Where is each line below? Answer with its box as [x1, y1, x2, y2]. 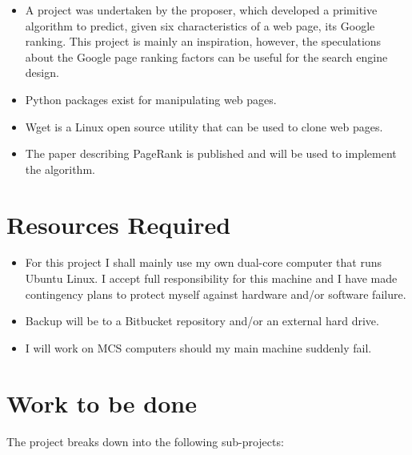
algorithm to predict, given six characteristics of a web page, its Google [25, 17, 375, 34]
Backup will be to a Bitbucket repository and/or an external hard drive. [25, 312, 379, 329]
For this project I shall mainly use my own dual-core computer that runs [25, 254, 382, 271]
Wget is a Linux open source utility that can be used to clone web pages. [25, 118, 383, 135]
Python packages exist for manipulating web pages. [25, 91, 277, 107]
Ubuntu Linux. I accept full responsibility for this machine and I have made [25, 270, 398, 287]
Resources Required [6, 207, 231, 240]
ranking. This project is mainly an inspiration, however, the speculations [25, 33, 382, 50]
